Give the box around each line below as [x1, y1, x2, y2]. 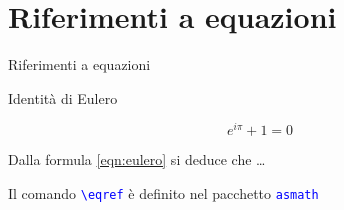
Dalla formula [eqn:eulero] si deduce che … [8, 149, 266, 170]
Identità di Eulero [8, 87, 118, 108]
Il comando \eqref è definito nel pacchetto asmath [8, 182, 319, 203]
